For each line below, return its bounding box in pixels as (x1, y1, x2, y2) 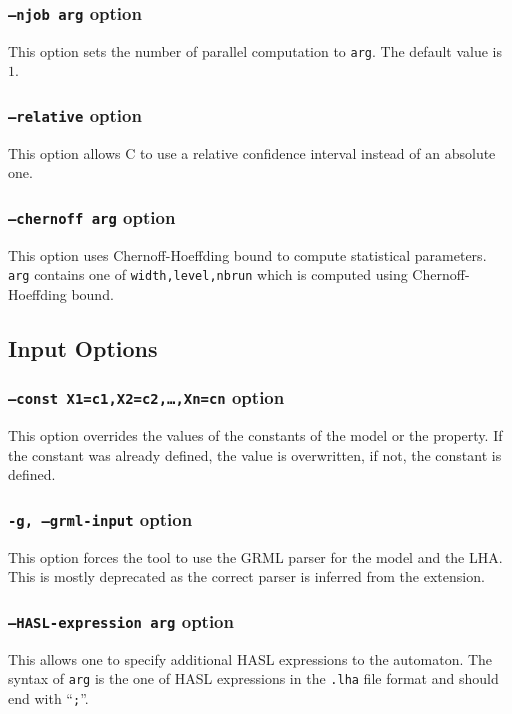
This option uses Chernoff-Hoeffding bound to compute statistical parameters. (8, 244, 487, 265)
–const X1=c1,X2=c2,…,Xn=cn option (8, 385, 285, 410)
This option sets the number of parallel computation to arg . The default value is (8, 40, 502, 61)
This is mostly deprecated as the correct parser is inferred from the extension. (8, 566, 485, 587)
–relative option (8, 102, 142, 127)
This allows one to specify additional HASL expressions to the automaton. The (8, 648, 493, 669)
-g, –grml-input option (8, 506, 193, 531)
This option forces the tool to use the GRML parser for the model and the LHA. (8, 546, 503, 567)
